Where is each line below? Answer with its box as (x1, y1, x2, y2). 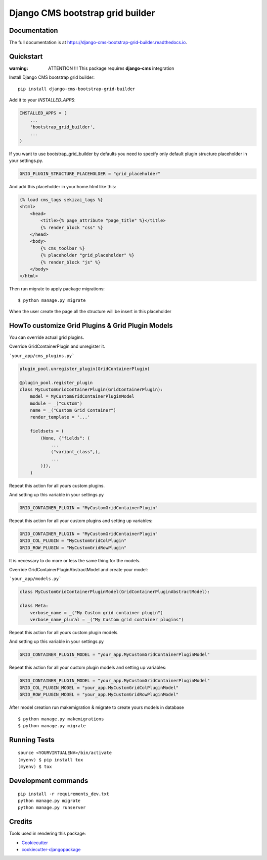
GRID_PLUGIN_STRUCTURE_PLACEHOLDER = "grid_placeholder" (19, 171, 161, 177)
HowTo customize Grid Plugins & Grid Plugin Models (9, 321, 173, 329)
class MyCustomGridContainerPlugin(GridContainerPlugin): (19, 386, 163, 392)
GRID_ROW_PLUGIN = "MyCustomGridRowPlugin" (19, 545, 127, 550)
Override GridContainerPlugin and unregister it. (9, 343, 106, 349)
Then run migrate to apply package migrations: (9, 286, 105, 292)
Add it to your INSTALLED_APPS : (9, 97, 76, 103)
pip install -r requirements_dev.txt (18, 791, 110, 797)
